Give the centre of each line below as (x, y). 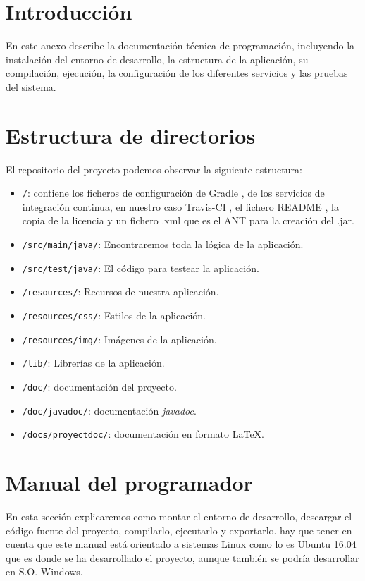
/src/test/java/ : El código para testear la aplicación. (141, 268)
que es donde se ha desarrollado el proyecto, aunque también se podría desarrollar (182, 557)
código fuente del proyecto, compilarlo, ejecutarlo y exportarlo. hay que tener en (179, 530)
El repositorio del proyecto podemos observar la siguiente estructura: (154, 169)
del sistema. (31, 86)
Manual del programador (129, 483)
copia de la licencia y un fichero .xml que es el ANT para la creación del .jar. (188, 220)
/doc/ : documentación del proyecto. (99, 386)
